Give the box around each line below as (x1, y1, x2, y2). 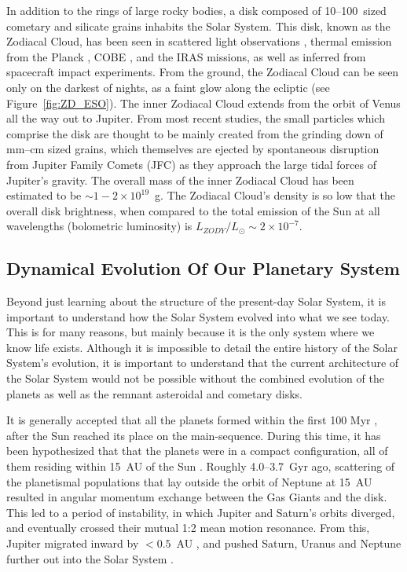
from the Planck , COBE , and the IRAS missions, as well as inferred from (6, 48, 366, 64)
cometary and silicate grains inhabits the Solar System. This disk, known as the (6, 17, 390, 34)
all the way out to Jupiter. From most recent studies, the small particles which (6, 110, 385, 126)
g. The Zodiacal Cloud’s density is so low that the (155, 187, 396, 203)
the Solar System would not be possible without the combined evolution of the (6, 370, 384, 387)
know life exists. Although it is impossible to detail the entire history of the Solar (6, 339, 398, 355)
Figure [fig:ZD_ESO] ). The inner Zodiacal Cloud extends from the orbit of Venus (6, 94, 401, 111)
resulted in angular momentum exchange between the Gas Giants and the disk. (6, 489, 387, 505)
